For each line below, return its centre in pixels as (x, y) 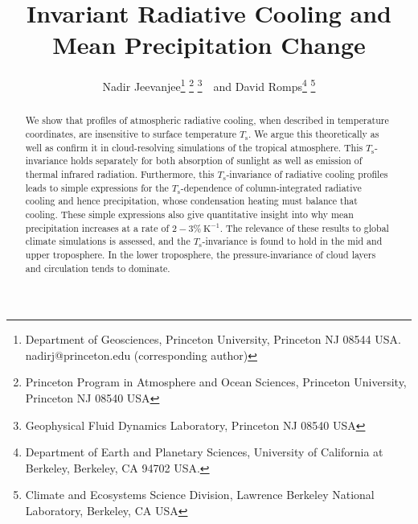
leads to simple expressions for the (97, 187)
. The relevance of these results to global (304, 227)
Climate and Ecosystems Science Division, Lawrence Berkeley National (200, 495)
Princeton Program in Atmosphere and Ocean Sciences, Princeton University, (216, 382)
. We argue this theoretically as (314, 134)
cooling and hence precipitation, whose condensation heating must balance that (191, 201)
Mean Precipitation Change (209, 45)
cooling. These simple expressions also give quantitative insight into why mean (189, 214)
